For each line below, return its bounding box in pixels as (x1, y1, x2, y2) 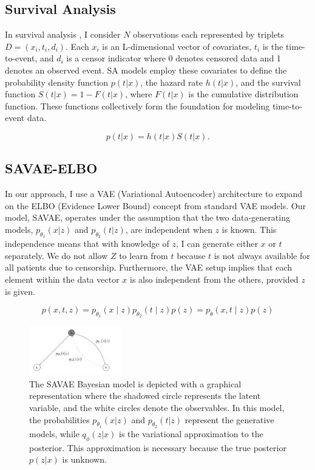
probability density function (5, 75, 109, 88)
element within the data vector (5, 272, 120, 285)
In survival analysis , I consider (5, 28, 121, 41)
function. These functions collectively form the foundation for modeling (5, 99, 270, 112)
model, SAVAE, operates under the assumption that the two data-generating (5, 211, 290, 224)
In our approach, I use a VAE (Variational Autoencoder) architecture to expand (5, 187, 303, 200)
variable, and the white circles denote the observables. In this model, (29, 401, 285, 414)
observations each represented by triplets (133, 28, 285, 41)
